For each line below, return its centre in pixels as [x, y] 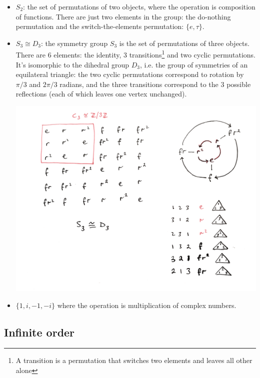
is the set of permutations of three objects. [184, 43]
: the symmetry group [74, 43]
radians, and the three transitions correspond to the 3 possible [155, 84]
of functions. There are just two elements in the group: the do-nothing [123, 16]
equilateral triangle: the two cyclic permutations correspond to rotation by [130, 74]
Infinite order [39, 332]
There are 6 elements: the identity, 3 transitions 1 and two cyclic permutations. [135, 54]
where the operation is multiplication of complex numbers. [147, 305]
